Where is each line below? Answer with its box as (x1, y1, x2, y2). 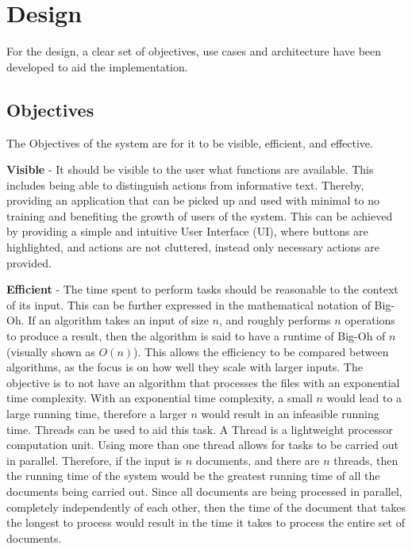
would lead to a (326, 390, 402, 406)
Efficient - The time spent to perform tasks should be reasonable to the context (6, 281, 399, 298)
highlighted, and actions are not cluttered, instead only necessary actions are (6, 239, 379, 255)
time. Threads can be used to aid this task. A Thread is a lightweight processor (6, 420, 393, 437)
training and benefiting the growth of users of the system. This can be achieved (6, 207, 393, 224)
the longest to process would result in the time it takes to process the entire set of (6, 514, 405, 531)
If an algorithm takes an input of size (28, 312, 209, 328)
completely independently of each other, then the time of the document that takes (6, 498, 406, 515)
